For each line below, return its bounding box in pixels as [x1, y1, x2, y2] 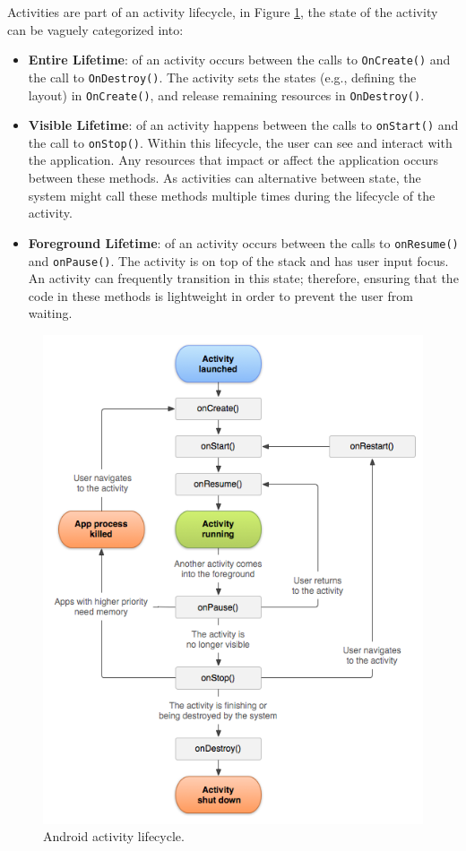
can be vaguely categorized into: [7, 20, 184, 39]
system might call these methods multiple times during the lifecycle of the [28, 185, 436, 204]
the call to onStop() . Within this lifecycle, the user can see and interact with [28, 133, 453, 151]
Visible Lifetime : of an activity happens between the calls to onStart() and [28, 116, 459, 134]
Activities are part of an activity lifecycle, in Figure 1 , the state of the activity [7, 3, 438, 21]
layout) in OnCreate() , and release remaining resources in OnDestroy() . [28, 85, 425, 104]
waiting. [28, 304, 73, 322]
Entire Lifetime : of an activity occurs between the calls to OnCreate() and [28, 50, 451, 69]
